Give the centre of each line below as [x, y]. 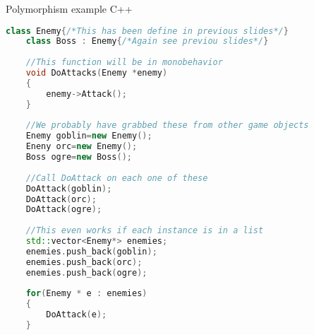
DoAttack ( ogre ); [64, 210]
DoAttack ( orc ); [61, 199]
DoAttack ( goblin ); [69, 188]
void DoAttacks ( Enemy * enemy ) [97, 73]
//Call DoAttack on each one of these [117, 178]
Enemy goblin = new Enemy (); [89, 136]
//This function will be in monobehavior [124, 63]
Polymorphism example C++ [69, 8]
